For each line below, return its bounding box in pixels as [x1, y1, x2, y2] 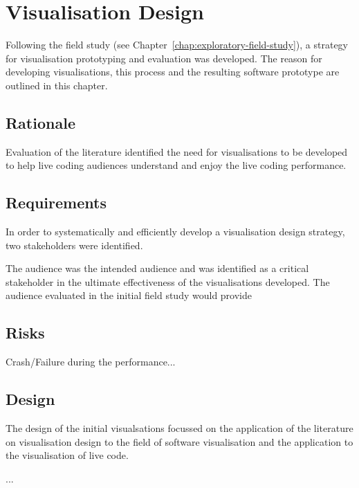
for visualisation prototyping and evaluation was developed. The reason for [6, 51, 322, 65]
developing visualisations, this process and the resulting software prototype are [6, 64, 340, 79]
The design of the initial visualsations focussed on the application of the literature [6, 421, 353, 435]
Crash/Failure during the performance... [6, 354, 176, 369]
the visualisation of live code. [6, 448, 129, 462]
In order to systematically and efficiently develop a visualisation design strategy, [6, 224, 345, 239]
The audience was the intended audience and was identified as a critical [6, 261, 309, 275]
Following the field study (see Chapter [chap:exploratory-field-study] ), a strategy [6, 37, 348, 52]
